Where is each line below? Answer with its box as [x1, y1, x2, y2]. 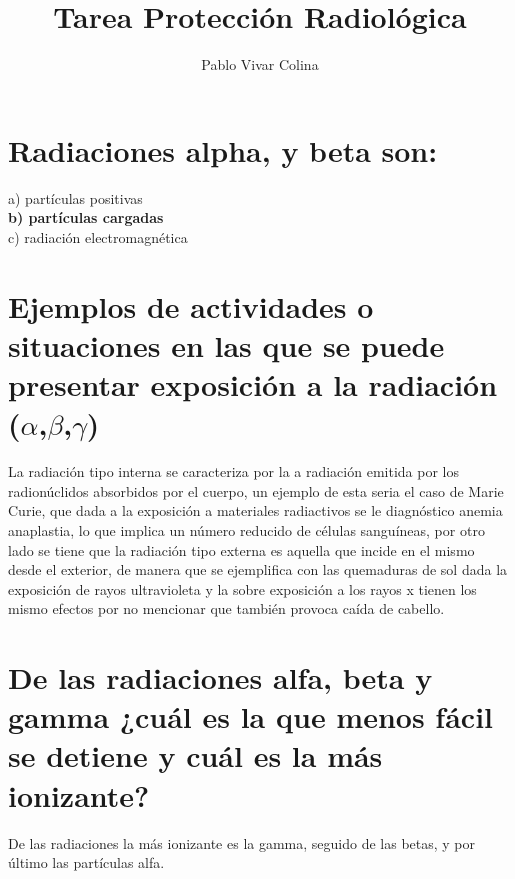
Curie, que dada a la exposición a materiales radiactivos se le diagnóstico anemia [8, 500, 503, 521]
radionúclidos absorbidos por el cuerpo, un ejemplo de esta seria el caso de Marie [8, 480, 504, 501]
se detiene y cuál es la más [8, 735, 383, 776]
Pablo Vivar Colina [201, 54, 319, 75]
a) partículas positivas [8, 187, 143, 208]
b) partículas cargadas [8, 207, 164, 228]
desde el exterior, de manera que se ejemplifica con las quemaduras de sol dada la [8, 559, 508, 580]
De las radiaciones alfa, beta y [8, 657, 433, 698]
